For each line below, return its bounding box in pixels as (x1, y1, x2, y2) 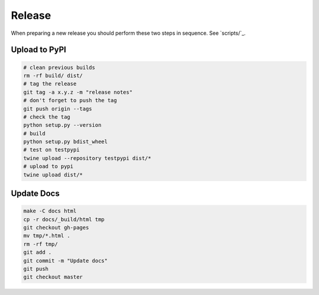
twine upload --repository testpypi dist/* (23, 155, 152, 162)
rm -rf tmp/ (23, 241, 58, 247)
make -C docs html (23, 208, 77, 215)
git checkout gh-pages (23, 224, 89, 231)
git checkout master (23, 274, 83, 280)
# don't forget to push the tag (23, 97, 118, 104)
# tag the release (23, 80, 77, 87)
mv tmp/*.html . (23, 232, 71, 239)
